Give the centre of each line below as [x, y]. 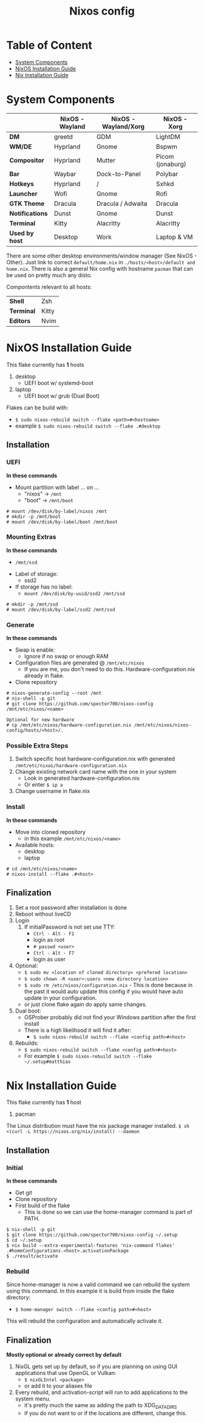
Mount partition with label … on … [57, 487]
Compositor [27, 160]
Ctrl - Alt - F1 [54, 933]
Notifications [29, 213]
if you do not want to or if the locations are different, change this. [105, 1413]
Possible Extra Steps [37, 746]
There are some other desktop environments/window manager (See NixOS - [102, 256]
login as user [49, 959]
